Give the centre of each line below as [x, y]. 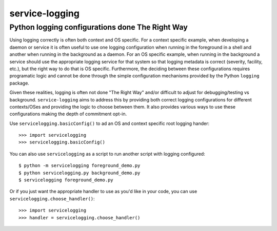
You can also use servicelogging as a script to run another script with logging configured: [107, 154]
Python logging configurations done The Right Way [99, 27]
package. [19, 83]
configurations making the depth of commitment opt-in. [68, 114]
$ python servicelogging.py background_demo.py [80, 173]
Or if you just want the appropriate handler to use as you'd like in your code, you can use [103, 192]
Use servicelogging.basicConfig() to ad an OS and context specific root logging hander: [110, 123]
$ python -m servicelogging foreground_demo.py [80, 166]
